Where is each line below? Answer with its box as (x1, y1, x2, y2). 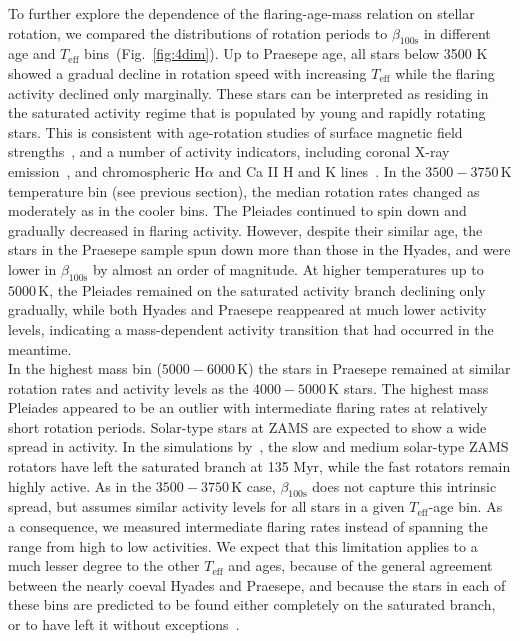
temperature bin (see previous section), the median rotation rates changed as (8, 180, 480, 201)
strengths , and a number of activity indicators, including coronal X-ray (8, 141, 450, 162)
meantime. (8, 338, 72, 359)
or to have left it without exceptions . (8, 614, 240, 635)
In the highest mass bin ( (8, 358, 162, 379)
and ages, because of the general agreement (228, 555, 493, 576)
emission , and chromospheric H (8, 160, 206, 181)
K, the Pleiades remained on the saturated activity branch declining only (38, 279, 486, 300)
